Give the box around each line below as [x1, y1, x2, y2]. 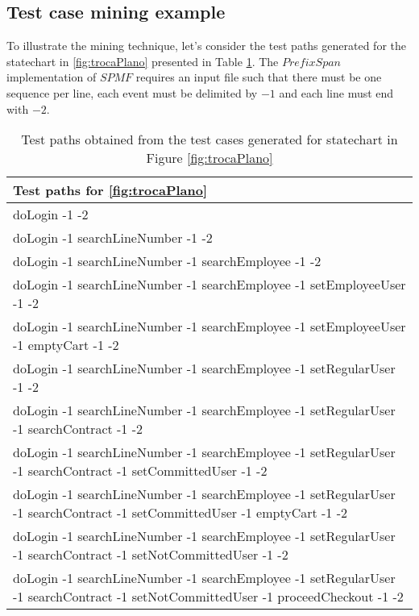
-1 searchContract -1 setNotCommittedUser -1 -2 [13, 545, 288, 564]
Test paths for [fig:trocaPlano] [13, 181, 208, 200]
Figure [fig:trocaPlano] [146, 148, 273, 168]
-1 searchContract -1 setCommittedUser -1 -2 [13, 461, 268, 481]
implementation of [6, 69, 97, 85]
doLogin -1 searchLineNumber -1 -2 [13, 228, 213, 248]
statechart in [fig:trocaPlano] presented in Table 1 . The [6, 52, 279, 69]
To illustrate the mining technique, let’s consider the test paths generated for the [6, 37, 406, 54]
